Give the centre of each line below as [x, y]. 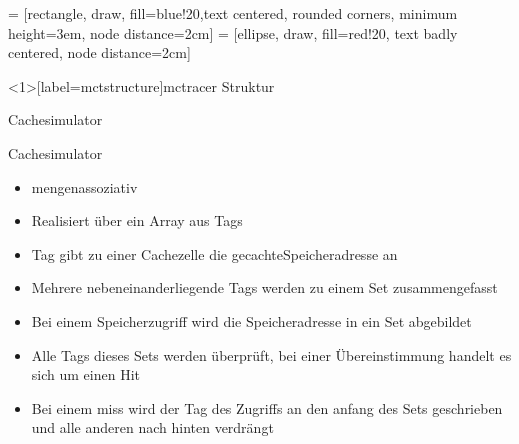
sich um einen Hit [85, 374]
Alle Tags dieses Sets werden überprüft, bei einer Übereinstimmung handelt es [271, 354]
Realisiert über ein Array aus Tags [137, 220]
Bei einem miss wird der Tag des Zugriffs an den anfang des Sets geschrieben [267, 407]
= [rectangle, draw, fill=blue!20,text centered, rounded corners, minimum [233, 13]
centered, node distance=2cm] [99, 52]
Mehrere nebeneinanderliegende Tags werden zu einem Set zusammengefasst [264, 287]
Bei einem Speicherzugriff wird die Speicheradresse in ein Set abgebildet [251, 320]
